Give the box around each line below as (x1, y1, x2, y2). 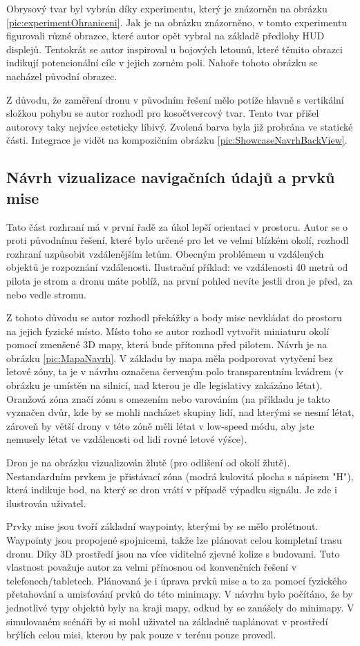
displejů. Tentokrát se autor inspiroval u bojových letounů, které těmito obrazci (6, 41, 343, 56)
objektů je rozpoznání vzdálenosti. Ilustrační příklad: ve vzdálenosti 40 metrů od (6, 260, 348, 274)
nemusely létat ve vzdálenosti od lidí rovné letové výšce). (6, 432, 247, 446)
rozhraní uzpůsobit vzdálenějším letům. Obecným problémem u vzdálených (6, 246, 324, 260)
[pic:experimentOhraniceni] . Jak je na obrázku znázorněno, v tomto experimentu (6, 15, 348, 29)
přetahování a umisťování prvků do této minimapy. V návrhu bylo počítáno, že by (6, 587, 353, 601)
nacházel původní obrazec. (6, 68, 117, 83)
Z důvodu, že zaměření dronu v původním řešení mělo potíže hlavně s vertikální (6, 92, 344, 106)
